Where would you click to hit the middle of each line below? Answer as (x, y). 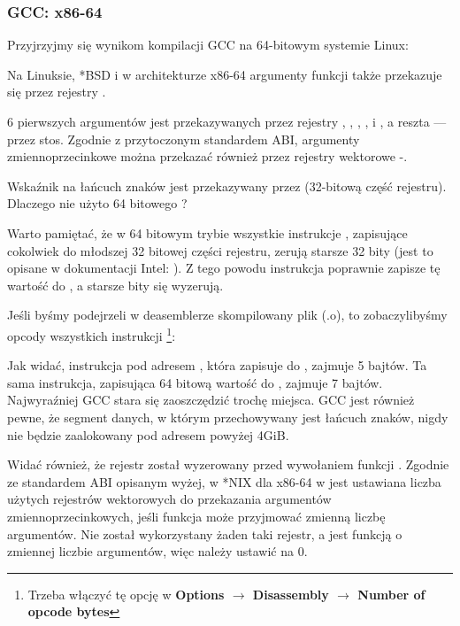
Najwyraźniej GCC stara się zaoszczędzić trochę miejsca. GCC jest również (211, 400)
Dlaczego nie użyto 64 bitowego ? (97, 203)
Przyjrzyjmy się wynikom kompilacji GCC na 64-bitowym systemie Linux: (208, 45)
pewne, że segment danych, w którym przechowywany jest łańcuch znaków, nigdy (228, 417)
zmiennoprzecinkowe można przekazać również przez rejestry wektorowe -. (207, 156)
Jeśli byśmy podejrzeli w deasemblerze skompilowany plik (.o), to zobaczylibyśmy (227, 315)
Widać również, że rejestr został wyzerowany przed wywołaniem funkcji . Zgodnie (228, 464)
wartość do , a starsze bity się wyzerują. (115, 285)
